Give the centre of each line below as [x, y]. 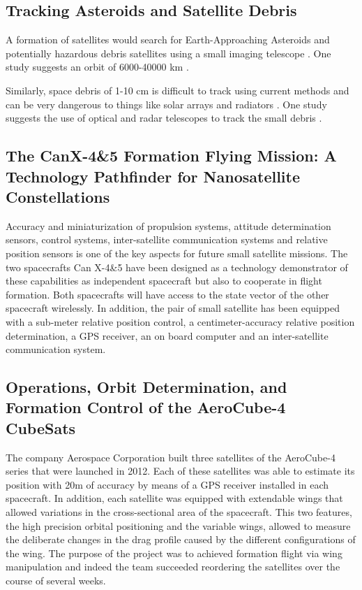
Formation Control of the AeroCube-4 [146, 407]
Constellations [58, 196]
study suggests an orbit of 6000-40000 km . [97, 67]
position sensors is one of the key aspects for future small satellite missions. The [177, 253]
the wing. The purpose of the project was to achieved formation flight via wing [174, 553]
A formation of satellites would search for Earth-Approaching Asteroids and [168, 39]
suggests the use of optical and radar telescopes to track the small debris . [164, 118]
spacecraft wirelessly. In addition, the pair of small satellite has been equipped [173, 308]
